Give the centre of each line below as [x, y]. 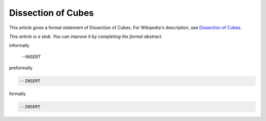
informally [19, 45]
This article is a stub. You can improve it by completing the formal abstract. [86, 36]
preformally [21, 68]
